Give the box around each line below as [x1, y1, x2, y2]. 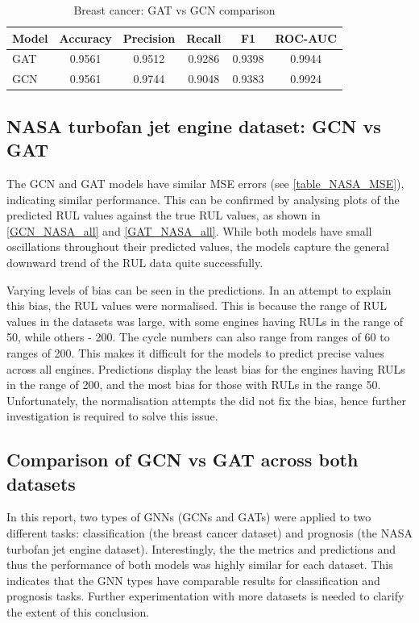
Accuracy [59, 29, 112, 46]
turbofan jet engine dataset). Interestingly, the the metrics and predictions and [6, 540, 396, 557]
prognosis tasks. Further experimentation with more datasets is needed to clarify [6, 587, 404, 604]
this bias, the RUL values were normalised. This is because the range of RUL [6, 297, 387, 314]
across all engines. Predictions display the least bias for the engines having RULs [6, 360, 405, 377]
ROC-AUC [275, 29, 337, 46]
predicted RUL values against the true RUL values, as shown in [6, 207, 321, 224]
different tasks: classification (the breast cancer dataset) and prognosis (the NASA [6, 525, 413, 541]
